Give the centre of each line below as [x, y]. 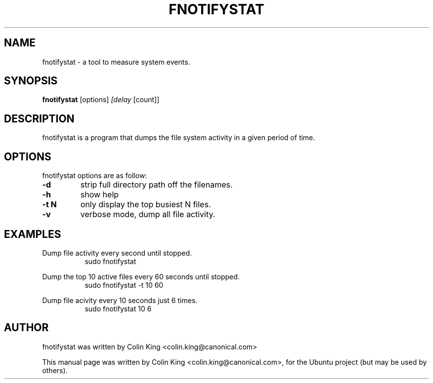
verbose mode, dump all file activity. [148, 214]
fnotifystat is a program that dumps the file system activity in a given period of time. [179, 138]
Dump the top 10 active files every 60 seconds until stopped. [141, 276]
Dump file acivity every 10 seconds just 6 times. [120, 300]
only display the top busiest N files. [146, 205]
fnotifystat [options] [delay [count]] [101, 100]
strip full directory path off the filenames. [156, 185]
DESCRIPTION [39, 118]
